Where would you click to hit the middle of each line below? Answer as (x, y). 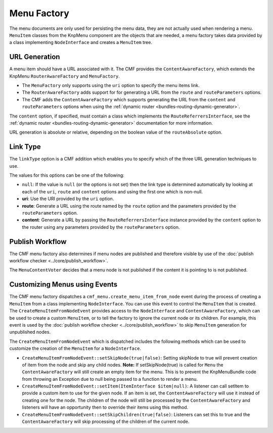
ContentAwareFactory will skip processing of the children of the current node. (106, 422)
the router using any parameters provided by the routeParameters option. (101, 227)
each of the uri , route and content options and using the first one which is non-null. (112, 191)
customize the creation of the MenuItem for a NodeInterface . (75, 348)
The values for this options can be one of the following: (67, 175)
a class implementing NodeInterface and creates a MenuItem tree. (81, 43)
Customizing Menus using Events (63, 284)
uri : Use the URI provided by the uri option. (68, 199)
